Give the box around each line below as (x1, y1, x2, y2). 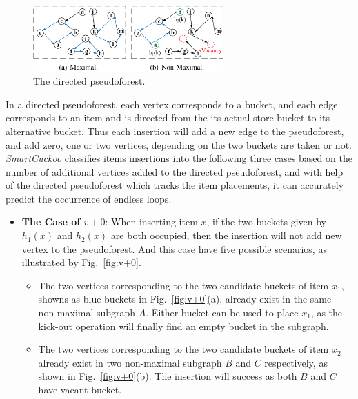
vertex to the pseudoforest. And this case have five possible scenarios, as (21, 241, 327, 256)
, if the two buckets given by (206, 214, 326, 229)
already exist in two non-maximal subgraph (38, 355, 222, 369)
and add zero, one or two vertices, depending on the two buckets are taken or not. (6, 137, 352, 152)
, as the (310, 305, 343, 320)
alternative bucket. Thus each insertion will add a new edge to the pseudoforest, (6, 123, 344, 138)
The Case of (21, 214, 81, 229)
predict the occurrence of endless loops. (6, 191, 172, 205)
